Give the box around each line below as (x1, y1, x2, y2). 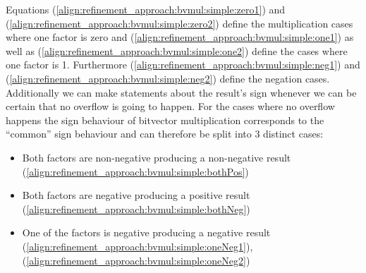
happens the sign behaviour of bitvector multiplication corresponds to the (6, 112, 324, 127)
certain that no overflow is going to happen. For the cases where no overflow (6, 99, 335, 114)
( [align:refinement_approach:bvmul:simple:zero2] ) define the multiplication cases (6, 16, 353, 30)
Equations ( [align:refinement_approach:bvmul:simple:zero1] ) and (6, 2, 286, 16)
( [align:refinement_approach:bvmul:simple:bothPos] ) (22, 164, 249, 178)
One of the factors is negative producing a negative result (22, 225, 271, 240)
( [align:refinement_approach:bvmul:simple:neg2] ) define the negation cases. (6, 71, 330, 85)
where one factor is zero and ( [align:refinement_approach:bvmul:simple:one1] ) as (6, 30, 354, 44)
